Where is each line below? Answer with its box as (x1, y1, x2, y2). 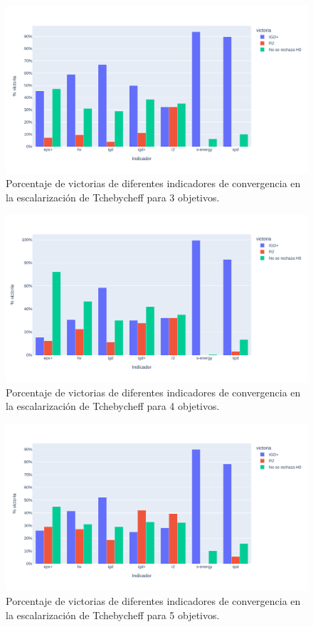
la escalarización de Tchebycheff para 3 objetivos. (6, 189, 220, 204)
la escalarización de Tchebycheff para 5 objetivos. (6, 607, 220, 622)
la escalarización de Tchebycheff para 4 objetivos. (6, 399, 220, 413)
